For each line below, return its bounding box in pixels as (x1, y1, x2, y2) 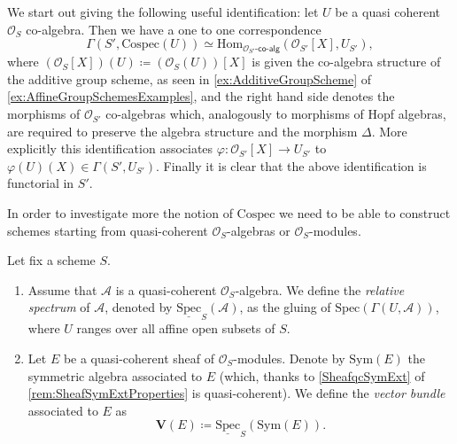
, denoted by (105, 298, 173, 316)
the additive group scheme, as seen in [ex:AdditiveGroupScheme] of (7, 69, 372, 88)
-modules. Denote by (233, 349, 345, 368)
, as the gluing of (239, 298, 331, 316)
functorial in (7, 174, 74, 192)
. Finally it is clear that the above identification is (156, 156, 427, 175)
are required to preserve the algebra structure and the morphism (7, 121, 358, 140)
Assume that (27, 280, 97, 299)
